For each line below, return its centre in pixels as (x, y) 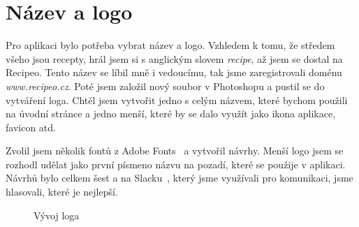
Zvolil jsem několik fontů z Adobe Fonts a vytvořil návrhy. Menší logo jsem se (175, 151)
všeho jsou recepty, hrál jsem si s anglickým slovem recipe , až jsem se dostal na (174, 58)
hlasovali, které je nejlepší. (62, 192)
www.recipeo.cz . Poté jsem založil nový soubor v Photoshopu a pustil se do (165, 86)
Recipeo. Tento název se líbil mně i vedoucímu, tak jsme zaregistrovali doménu (174, 72)
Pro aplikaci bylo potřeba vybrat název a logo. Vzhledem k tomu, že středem (170, 45)
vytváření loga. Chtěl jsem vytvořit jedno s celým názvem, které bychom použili (177, 100)
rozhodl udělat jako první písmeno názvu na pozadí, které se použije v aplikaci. (176, 164)
